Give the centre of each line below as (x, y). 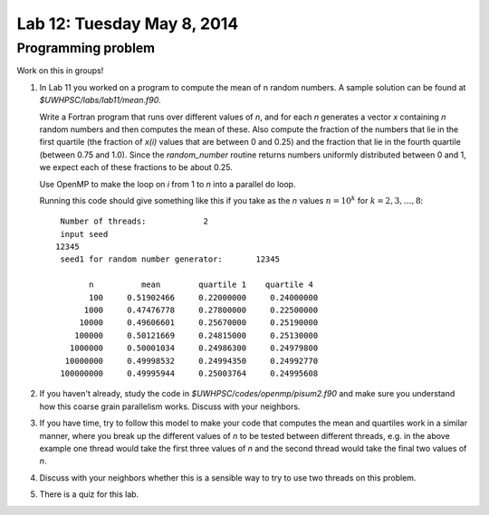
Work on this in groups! (60, 71)
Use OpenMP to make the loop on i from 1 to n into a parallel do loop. (168, 184)
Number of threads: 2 (134, 221)
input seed (84, 234)
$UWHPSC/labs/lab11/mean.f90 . (101, 100)
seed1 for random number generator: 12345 (170, 259)
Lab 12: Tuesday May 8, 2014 (128, 24)
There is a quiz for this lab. (89, 494)
